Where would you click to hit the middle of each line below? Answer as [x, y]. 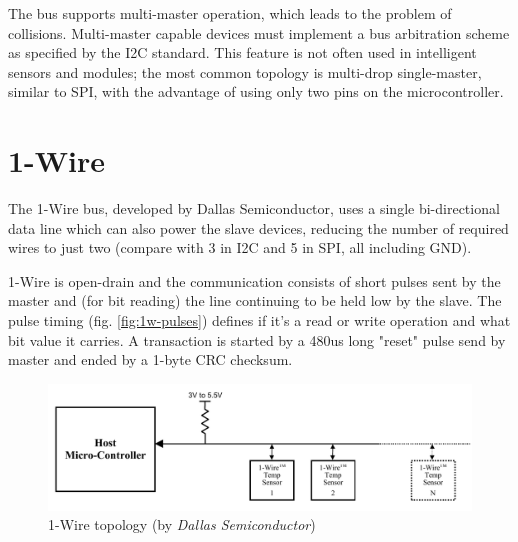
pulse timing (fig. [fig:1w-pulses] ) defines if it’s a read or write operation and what [259, 320]
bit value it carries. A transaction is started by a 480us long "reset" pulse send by [257, 339]
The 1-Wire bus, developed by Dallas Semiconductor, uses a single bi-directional [254, 208]
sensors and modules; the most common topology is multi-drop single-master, [245, 71]
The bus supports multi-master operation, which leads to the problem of [230, 13]
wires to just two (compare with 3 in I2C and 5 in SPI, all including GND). [240, 247]
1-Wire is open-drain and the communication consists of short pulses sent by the [254, 280]
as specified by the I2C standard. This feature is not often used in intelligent [242, 52]
